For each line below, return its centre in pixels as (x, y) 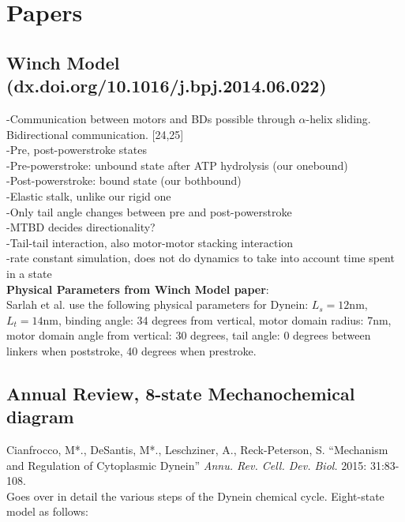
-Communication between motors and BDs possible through (151, 118)
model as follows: (47, 511)
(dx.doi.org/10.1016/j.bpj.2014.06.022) (167, 86)
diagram (40, 417)
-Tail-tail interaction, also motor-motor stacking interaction (150, 242)
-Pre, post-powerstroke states (77, 150)
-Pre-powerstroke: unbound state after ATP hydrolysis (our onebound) (177, 165)
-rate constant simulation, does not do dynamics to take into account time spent (201, 258)
